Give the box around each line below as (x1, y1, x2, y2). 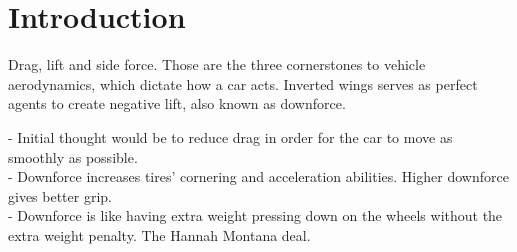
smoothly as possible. (8, 146, 138, 167)
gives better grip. (8, 185, 112, 206)
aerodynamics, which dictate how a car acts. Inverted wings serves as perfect (8, 73, 478, 94)
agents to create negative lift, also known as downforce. (8, 93, 346, 114)
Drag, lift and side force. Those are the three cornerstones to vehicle (8, 54, 426, 75)
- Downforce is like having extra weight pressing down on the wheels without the (8, 205, 503, 226)
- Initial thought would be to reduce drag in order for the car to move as (8, 126, 453, 147)
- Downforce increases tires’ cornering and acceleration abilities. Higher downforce (8, 166, 509, 187)
